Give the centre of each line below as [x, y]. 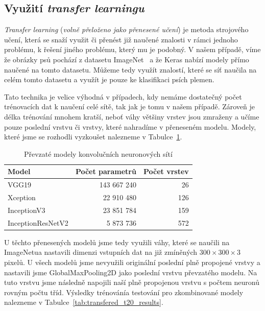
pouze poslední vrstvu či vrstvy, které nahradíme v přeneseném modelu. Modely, [130, 126]
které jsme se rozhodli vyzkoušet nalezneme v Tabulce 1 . [93, 137]
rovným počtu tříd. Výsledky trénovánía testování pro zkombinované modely [124, 292]
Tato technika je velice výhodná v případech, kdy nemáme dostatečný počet [123, 96]
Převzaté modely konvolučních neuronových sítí [98, 153]
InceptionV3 [27, 210]
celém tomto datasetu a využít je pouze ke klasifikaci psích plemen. [109, 79]
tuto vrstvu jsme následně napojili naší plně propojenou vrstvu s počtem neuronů [132, 282]
